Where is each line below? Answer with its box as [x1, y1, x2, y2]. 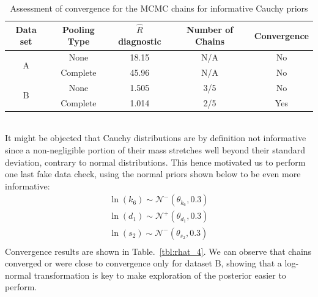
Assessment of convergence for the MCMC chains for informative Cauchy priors [10, 2, 308, 14]
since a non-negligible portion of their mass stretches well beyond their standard [5, 144, 306, 156]
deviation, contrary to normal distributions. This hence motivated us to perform [5, 155, 306, 168]
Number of [186, 23, 234, 35]
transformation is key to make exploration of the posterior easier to [34, 268, 286, 281]
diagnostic [118, 35, 161, 48]
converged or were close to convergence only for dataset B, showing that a [5, 257, 282, 269]
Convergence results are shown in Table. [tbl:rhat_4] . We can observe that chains [5, 244, 312, 257]
